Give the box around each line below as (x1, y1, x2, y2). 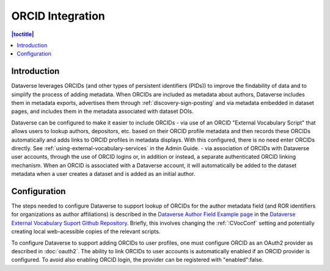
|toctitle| (11, 31, 34, 38)
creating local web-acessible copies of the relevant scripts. (11, 228, 161, 235)
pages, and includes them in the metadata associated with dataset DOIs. (11, 107, 194, 115)
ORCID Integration (11, 9, 105, 23)
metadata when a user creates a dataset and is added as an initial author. (11, 170, 196, 178)
